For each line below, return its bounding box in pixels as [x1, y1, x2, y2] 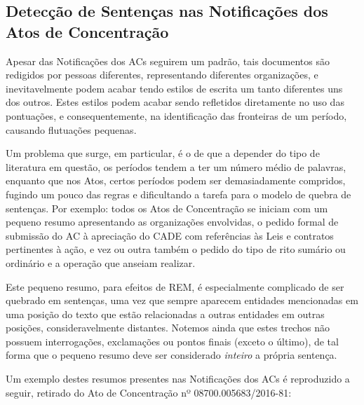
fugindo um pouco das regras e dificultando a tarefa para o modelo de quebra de [6, 186, 351, 201]
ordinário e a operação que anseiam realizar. [6, 255, 196, 270]
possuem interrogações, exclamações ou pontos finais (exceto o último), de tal [6, 334, 339, 348]
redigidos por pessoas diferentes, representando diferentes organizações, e [6, 67, 318, 82]
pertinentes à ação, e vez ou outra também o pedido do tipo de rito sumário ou [6, 242, 346, 256]
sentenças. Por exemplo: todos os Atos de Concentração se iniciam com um [6, 200, 328, 215]
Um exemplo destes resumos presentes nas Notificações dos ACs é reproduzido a [6, 371, 350, 386]
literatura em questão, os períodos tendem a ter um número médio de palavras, [6, 159, 346, 174]
